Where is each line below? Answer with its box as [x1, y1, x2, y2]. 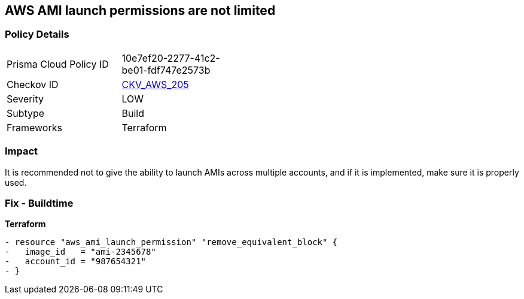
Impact [5, 145, 38, 158]
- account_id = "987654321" [5, 256, 147, 267]
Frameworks [7, 121, 62, 134]
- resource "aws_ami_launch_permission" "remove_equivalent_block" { [5, 237, 338, 247]
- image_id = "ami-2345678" [5, 247, 156, 257]
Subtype [7, 107, 45, 119]
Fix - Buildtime [5, 197, 74, 209]
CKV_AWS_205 [121, 78, 189, 90]
